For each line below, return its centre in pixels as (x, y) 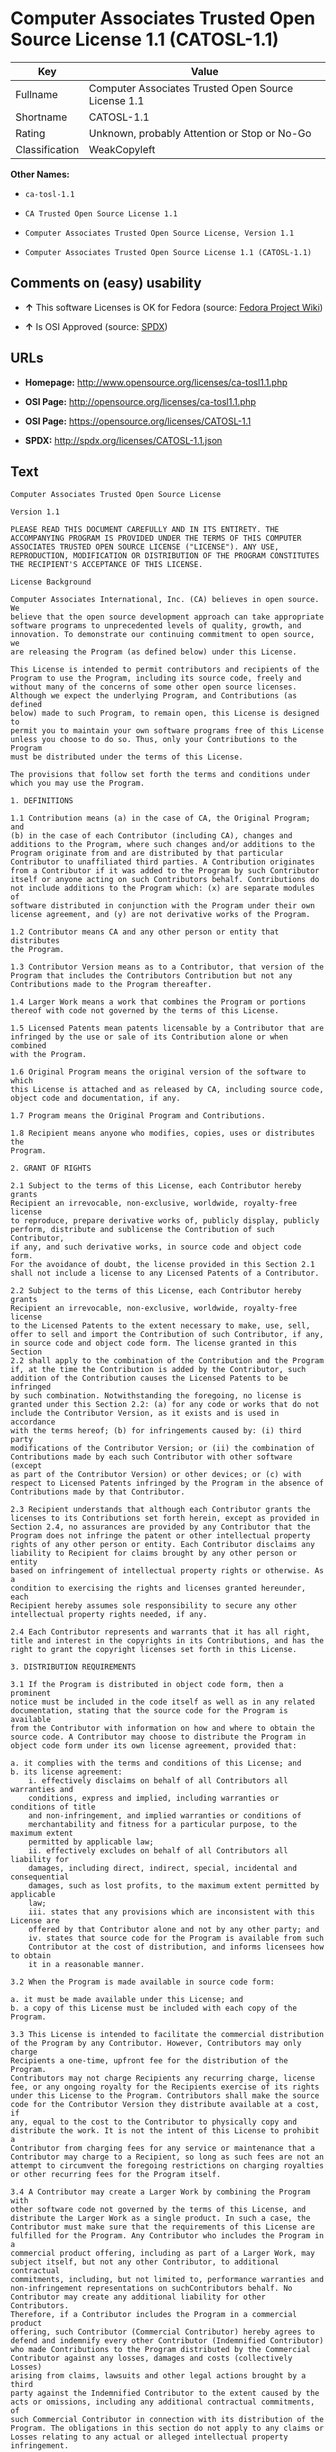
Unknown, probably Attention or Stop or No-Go (200, 133)
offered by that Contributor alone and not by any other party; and (174, 1930)
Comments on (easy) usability (106, 283)
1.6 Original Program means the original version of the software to (158, 1072)
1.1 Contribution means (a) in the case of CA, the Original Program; (160, 818)
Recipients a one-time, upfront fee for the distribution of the (149, 2061)
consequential (40, 1877)
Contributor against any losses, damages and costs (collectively (151, 2358)
